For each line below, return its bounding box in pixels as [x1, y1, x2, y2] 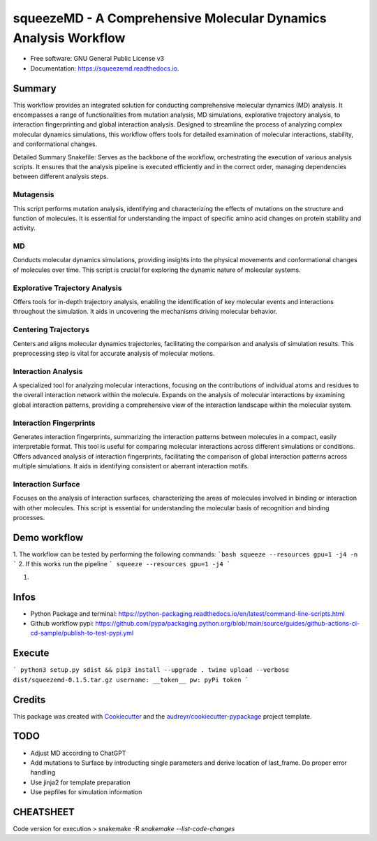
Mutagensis [13, 189, 55, 199]
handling [30, 768, 56, 777]
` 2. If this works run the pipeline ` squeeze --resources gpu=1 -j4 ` [13, 560, 231, 568]
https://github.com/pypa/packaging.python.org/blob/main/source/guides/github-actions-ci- [95, 619, 360, 628]
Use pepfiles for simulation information [30, 788, 142, 796]
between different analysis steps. [13, 172, 109, 181]
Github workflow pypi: [30, 619, 94, 628]
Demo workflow [13, 531, 84, 543]
